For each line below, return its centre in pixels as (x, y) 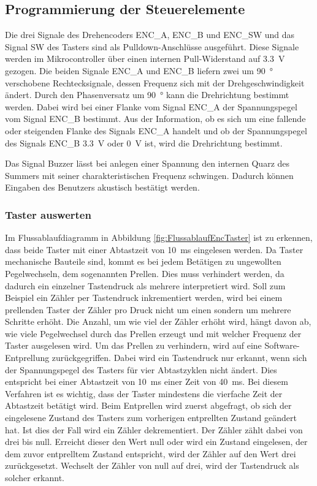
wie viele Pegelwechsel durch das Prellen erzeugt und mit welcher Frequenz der (153, 333)
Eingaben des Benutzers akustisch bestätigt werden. (102, 187)
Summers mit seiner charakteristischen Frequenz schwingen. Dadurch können (149, 175)
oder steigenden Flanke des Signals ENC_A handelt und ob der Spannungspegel (156, 130)
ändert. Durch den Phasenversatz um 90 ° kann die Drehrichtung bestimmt (147, 95)
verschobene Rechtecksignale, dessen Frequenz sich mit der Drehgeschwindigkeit (155, 82)
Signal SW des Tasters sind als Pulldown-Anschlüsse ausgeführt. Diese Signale (152, 46)
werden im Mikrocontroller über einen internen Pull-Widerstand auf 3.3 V (145, 59)
